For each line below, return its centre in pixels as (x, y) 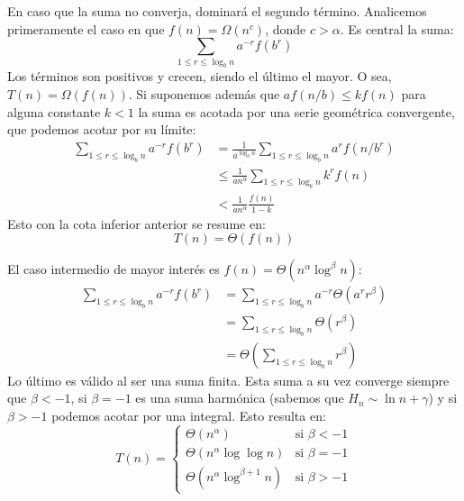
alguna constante (54, 111)
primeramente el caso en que (86, 28)
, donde (286, 28)
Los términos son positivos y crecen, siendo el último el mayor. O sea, (200, 76)
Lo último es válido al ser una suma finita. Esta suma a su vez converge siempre (228, 380)
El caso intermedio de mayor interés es (114, 269)
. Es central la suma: (397, 28)
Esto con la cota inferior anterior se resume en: (136, 223)
